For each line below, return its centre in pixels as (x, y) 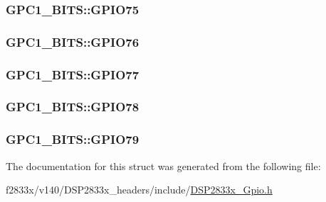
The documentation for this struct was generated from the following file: (163, 165)
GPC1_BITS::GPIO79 (73, 139)
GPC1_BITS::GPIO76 (73, 41)
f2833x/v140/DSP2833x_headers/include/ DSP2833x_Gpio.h (139, 190)
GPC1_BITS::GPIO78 (73, 107)
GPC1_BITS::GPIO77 (73, 74)
